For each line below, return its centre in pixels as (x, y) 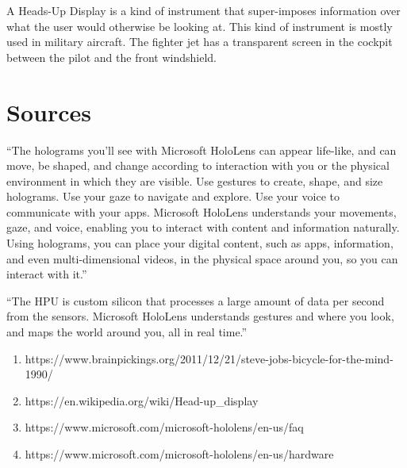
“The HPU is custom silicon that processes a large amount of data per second (196, 300)
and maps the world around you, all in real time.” (127, 332)
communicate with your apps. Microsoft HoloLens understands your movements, (202, 211)
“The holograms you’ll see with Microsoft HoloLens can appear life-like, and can (202, 150)
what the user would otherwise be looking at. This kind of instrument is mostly (200, 26)
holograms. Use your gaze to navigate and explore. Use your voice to (173, 196)
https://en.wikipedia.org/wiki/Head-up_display (142, 400)
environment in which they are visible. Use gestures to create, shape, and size (195, 180)
